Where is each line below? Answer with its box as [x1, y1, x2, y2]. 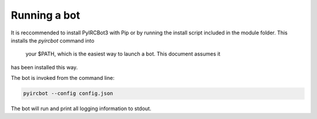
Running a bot [11, 9, 80, 22]
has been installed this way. [11, 64, 78, 71]
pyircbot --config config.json [23, 90, 114, 97]
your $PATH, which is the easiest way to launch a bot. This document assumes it [25, 50, 221, 58]
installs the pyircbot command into [11, 37, 95, 44]
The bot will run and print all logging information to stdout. [11, 105, 152, 112]
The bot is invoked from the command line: [11, 75, 114, 82]
